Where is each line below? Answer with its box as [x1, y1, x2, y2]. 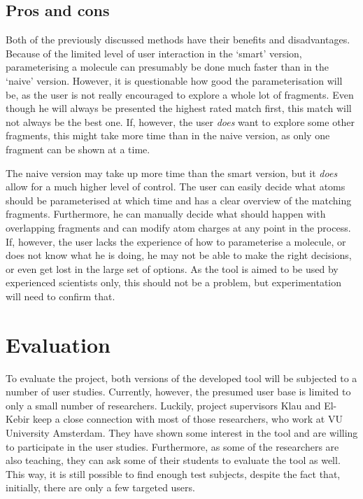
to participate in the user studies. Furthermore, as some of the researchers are [6, 439, 339, 454]
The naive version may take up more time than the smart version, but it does [6, 165, 338, 180]
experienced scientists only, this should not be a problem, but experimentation [6, 275, 342, 290]
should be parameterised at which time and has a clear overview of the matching [6, 192, 352, 207]
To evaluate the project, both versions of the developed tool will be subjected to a [6, 370, 357, 385]
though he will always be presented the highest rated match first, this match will [6, 101, 352, 115]
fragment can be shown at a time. [6, 141, 150, 156]
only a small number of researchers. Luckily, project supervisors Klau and [6, 398, 321, 412]
